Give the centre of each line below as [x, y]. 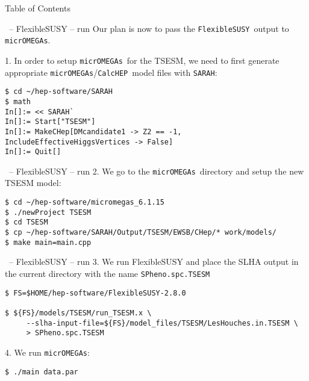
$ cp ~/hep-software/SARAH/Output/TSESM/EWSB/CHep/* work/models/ [141, 233]
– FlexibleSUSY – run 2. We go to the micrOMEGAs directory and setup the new [156, 171]
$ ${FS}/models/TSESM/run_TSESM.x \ [78, 313]
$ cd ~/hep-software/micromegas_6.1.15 [85, 203]
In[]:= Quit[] [33, 152]
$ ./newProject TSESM [48, 212]
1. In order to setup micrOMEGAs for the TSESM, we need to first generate [142, 60]
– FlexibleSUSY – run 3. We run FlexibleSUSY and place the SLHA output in [154, 262]
